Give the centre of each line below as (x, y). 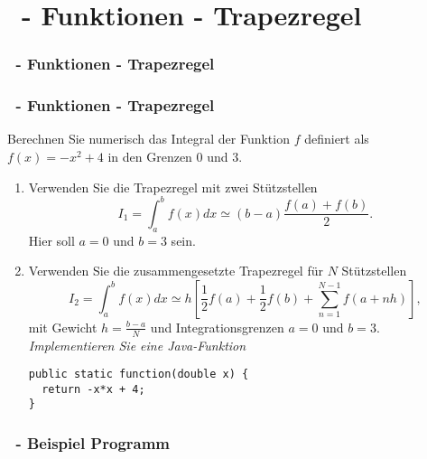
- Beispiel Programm (93, 443)
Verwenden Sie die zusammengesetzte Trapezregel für (176, 271)
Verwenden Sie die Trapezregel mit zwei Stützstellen (173, 187)
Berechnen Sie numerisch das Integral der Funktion (149, 139)
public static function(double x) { (139, 375)
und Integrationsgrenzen (217, 327)
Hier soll (51, 240)
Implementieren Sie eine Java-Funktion (137, 345)
